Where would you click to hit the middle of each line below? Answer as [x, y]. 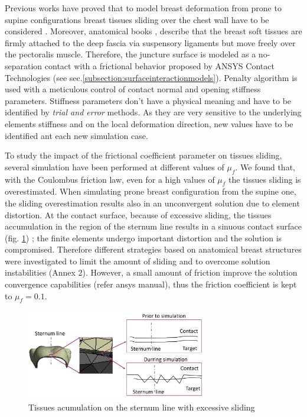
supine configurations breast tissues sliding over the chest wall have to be [137, 19]
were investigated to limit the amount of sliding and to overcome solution [138, 261]
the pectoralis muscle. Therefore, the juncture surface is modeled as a [130, 54]
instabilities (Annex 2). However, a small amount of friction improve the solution [151, 272]
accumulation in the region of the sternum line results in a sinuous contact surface [153, 226]
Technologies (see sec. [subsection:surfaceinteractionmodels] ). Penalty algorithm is [151, 77]
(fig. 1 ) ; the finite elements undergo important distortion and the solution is [143, 237]
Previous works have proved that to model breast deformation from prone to [143, 8]
